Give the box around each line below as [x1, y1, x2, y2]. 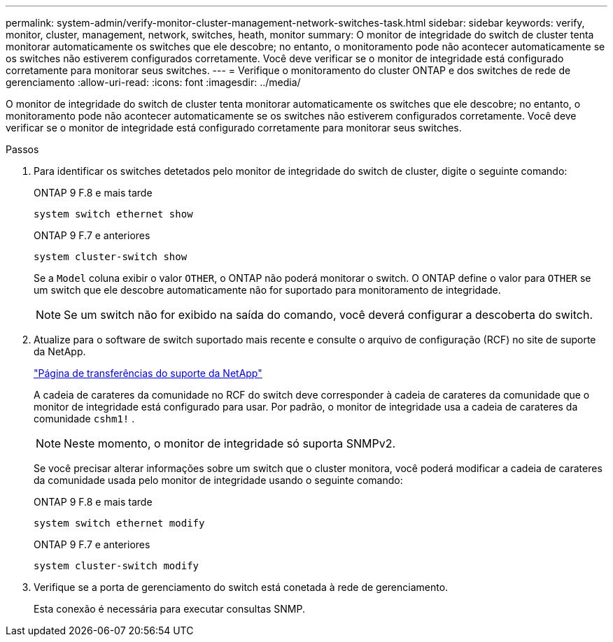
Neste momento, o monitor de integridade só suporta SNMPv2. [64, 436, 396, 450]
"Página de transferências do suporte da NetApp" [34, 367, 262, 379]
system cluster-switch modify [34, 560, 199, 571]
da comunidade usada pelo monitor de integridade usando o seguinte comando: [34, 474, 403, 486]
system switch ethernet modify [34, 518, 205, 529]
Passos [6, 143, 39, 155]
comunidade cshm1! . [34, 413, 135, 425]
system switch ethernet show [34, 208, 193, 220]
